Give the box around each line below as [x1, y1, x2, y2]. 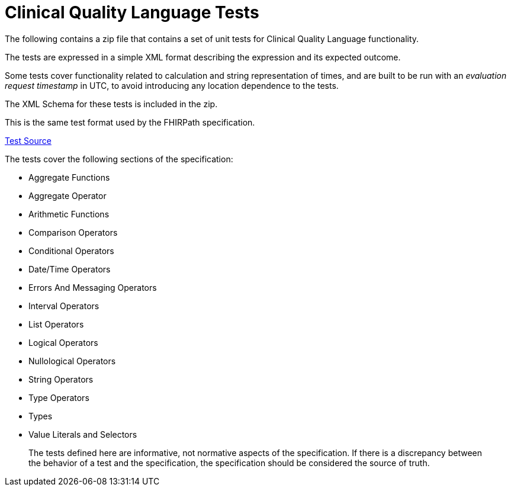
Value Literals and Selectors [28, 429, 137, 439]
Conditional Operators [28, 245, 114, 256]
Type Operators [28, 392, 89, 403]
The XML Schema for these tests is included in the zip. [5, 98, 218, 109]
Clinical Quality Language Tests [5, 2, 259, 23]
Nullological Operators [28, 355, 116, 366]
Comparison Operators [28, 227, 118, 238]
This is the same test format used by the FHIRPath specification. [5, 117, 255, 127]
